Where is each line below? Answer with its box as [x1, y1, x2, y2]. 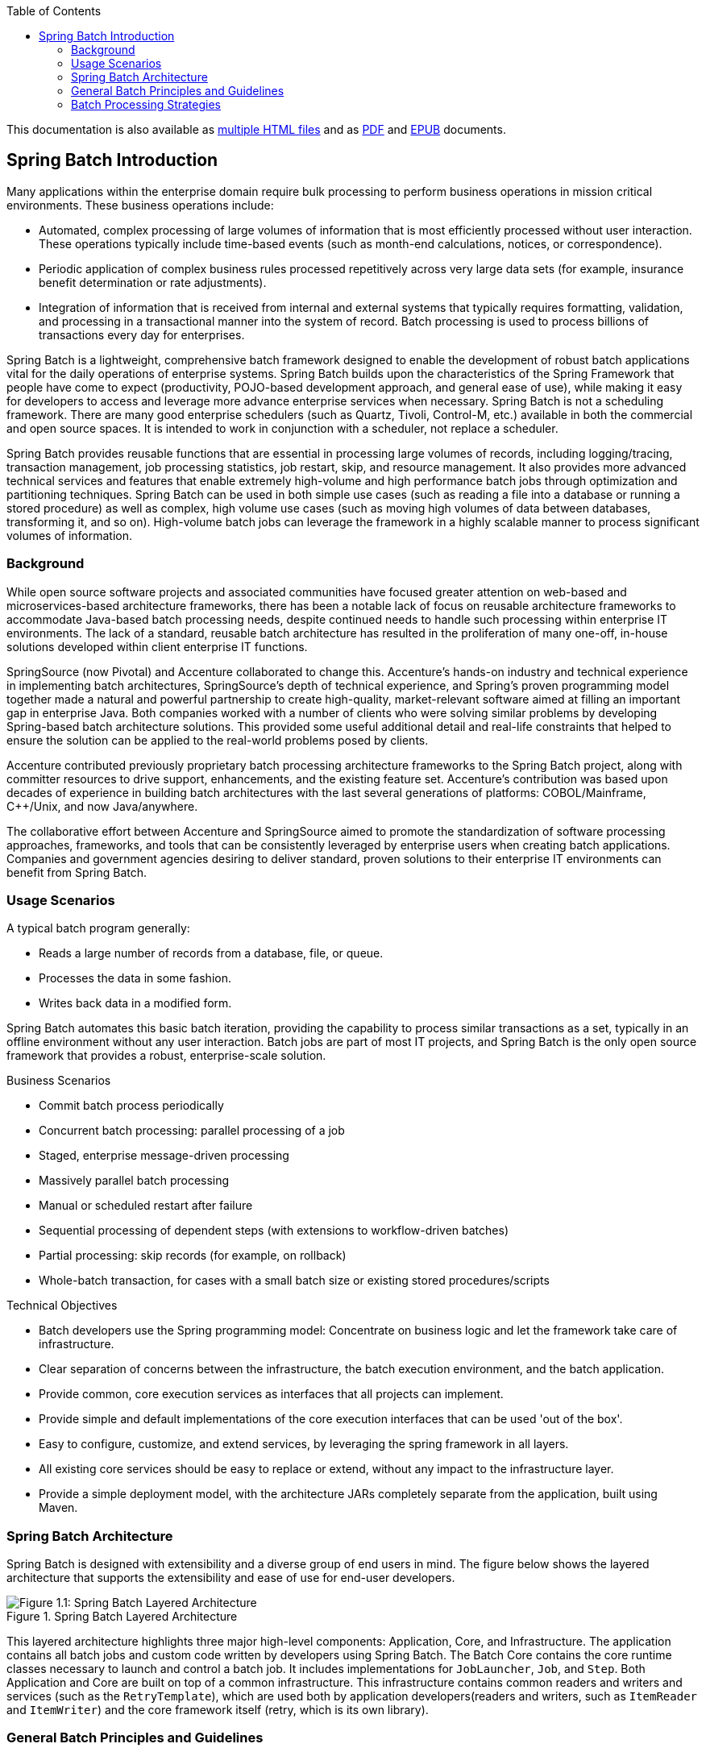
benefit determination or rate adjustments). [39, 275, 267, 289]
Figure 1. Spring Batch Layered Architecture [6, 1609, 238, 1624]
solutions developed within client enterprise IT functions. [6, 639, 308, 654]
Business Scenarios [6, 1073, 111, 1088]
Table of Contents [6, 4, 102, 18]
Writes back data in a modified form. [39, 996, 232, 1011]
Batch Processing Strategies [71, 98, 222, 111]
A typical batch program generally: [6, 921, 190, 936]
